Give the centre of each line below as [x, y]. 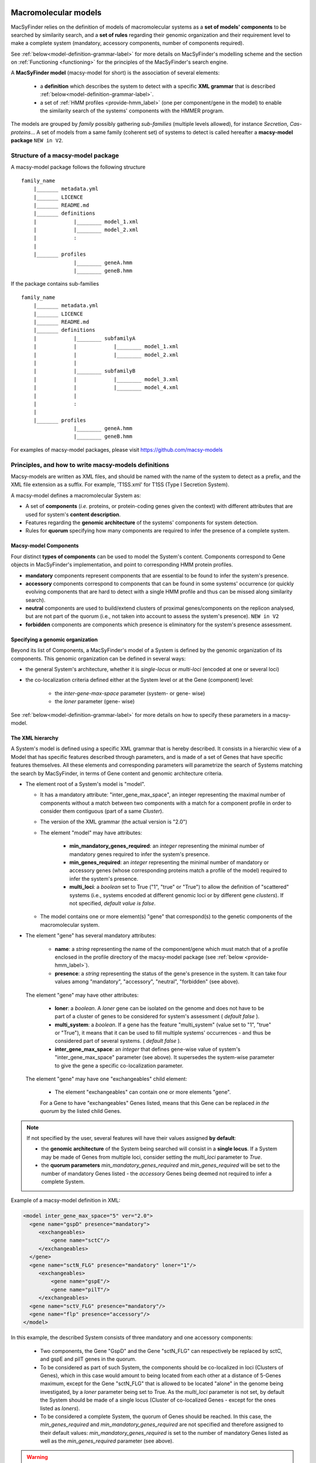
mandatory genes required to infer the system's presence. [140, 854]
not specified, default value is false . [113, 903]
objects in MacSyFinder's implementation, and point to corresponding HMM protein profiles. [122, 565]
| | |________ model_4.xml [106, 387]
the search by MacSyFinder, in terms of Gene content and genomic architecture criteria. [117, 773]
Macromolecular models [56, 13]
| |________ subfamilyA [84, 338]
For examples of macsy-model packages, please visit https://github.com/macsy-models [117, 449]
